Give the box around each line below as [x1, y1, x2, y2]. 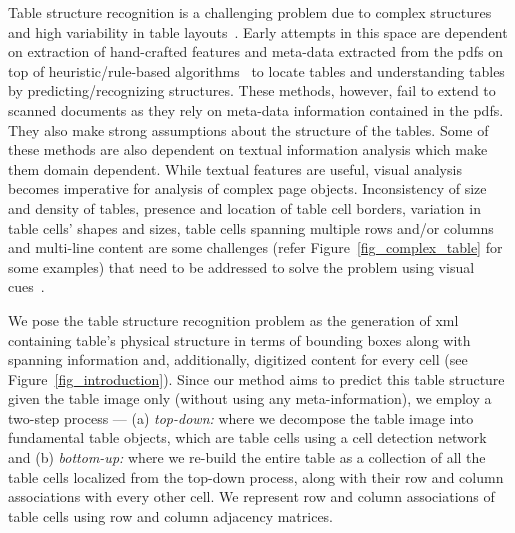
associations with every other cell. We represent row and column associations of [8, 486, 495, 507]
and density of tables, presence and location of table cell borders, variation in [8, 197, 481, 218]
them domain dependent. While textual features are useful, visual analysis [8, 158, 462, 179]
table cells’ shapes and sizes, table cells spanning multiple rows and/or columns [8, 217, 494, 238]
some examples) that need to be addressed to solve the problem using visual [8, 256, 475, 277]
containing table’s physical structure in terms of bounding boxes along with [8, 329, 471, 350]
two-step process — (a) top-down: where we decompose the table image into [8, 407, 474, 428]
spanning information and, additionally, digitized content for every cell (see [8, 349, 468, 370]
